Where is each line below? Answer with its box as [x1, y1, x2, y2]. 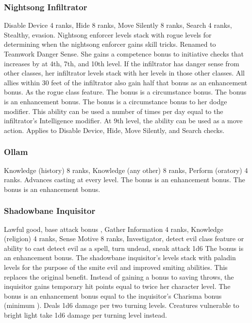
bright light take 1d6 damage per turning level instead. [4, 309, 167, 320]
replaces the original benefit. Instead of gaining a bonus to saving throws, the [4, 271, 234, 282]
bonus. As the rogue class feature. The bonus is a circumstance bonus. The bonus [4, 87, 247, 97]
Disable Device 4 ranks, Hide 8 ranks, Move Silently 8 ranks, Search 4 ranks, [4, 20, 232, 30]
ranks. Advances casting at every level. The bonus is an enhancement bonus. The [4, 174, 245, 185]
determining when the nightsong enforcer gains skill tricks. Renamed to [4, 39, 216, 49]
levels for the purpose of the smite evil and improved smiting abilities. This [4, 262, 228, 272]
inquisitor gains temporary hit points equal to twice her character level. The [4, 281, 231, 291]
